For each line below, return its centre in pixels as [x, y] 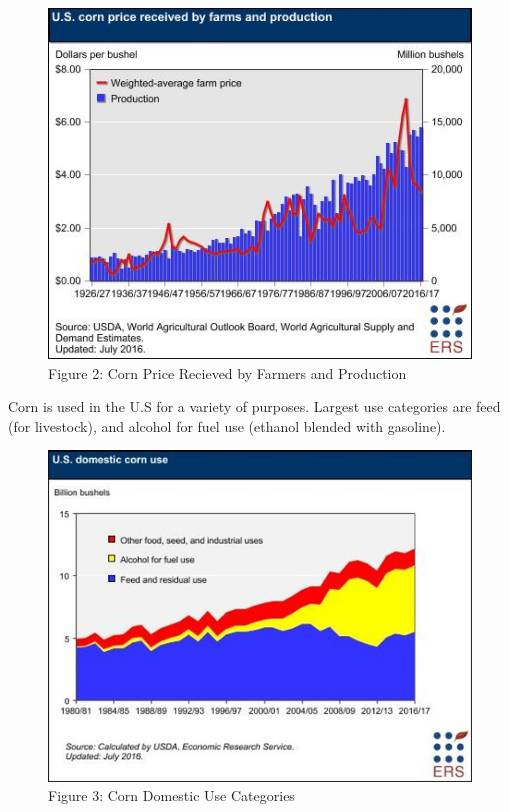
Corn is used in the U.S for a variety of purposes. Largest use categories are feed [254, 406]
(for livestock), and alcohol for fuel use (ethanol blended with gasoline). [227, 425]
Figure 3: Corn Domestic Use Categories [171, 795]
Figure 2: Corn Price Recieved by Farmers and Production [227, 372]
